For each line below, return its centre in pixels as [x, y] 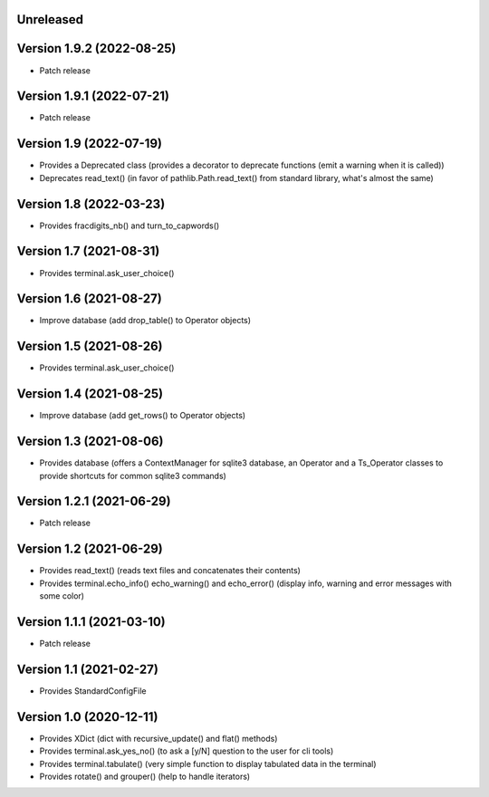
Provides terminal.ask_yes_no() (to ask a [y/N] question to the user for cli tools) [187, 751]
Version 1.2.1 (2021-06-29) [94, 501]
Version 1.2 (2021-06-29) [90, 549]
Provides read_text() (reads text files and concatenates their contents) [170, 571]
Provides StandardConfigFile [93, 691]
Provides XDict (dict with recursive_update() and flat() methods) [158, 738]
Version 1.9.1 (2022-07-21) [93, 96]
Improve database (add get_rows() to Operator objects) [143, 416]
